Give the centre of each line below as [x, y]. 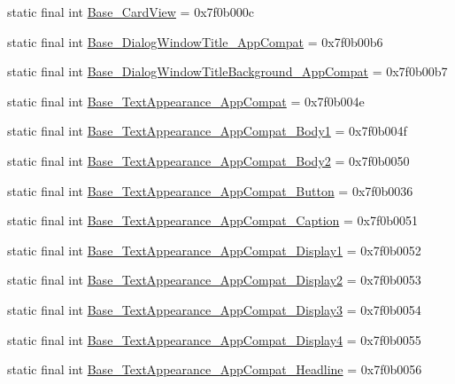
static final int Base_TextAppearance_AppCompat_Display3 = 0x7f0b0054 [214, 309]
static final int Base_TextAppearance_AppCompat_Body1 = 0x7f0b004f [207, 131]
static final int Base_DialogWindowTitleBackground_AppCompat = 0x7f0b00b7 [227, 71]
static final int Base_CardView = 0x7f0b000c [131, 12]
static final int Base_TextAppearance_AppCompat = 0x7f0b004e [186, 101]
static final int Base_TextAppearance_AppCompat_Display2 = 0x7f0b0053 [214, 280]
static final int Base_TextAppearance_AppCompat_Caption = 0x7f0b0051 [212, 220]
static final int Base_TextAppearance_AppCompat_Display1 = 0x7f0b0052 [214, 250]
